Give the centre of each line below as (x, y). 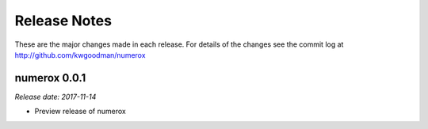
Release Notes (63, 21)
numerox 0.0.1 (50, 78)
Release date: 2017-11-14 (55, 97)
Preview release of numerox (80, 112)
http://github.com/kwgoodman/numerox (80, 55)
